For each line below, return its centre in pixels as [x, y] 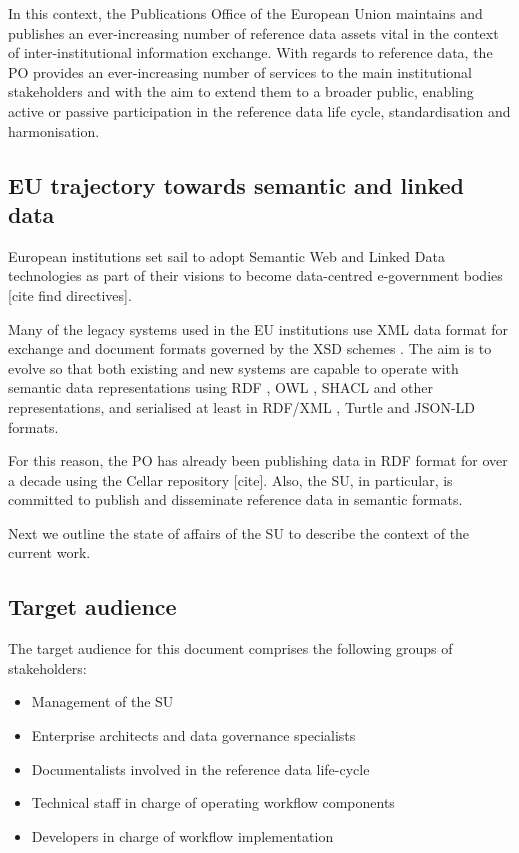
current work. [49, 552]
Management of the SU [102, 701]
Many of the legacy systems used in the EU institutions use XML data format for [258, 328]
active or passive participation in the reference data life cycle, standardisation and [259, 110]
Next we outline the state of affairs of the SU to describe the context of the [239, 532]
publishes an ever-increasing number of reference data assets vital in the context [253, 32]
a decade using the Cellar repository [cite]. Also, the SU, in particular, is [230, 479]
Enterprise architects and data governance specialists [193, 735]
